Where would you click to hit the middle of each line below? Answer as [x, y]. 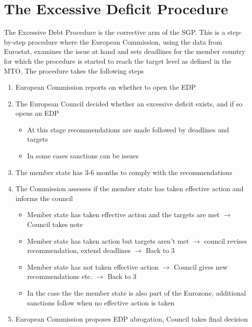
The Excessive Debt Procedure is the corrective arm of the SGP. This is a [115, 32]
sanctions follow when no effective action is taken [101, 302]
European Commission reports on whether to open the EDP [106, 87]
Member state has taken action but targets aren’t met [108, 240]
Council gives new [201, 266]
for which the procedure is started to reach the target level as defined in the [118, 61]
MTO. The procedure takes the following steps [74, 70]
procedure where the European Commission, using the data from [125, 41]
